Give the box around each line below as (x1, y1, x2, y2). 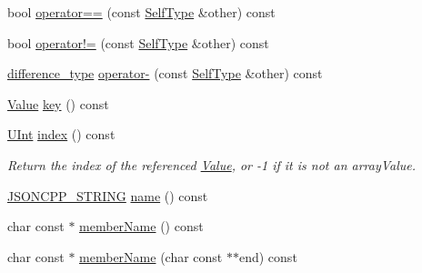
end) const (238, 247, 297, 266)
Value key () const (7, 94, 109, 113)
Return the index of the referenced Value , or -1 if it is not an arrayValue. (7, 155, 417, 174)
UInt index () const (7, 125, 116, 144)
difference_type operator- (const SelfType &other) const (7, 64, 323, 83)
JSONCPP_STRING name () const (7, 186, 208, 205)
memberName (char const (79, 247, 223, 266)
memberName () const (79, 217, 204, 236)
